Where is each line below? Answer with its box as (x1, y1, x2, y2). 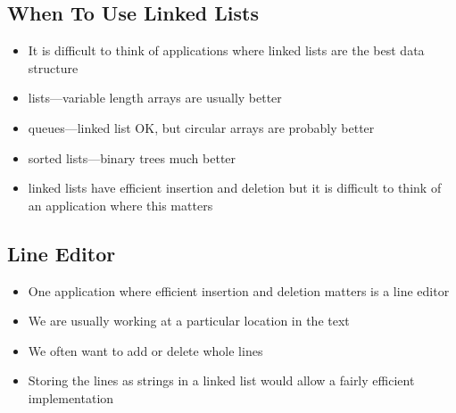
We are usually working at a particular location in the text (28, 311, 350, 330)
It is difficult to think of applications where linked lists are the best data (28, 41, 425, 60)
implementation (28, 388, 114, 407)
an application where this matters (28, 195, 213, 214)
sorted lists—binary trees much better (28, 148, 236, 167)
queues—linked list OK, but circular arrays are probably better (28, 118, 375, 136)
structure (28, 58, 79, 77)
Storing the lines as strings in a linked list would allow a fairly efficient (28, 371, 415, 390)
